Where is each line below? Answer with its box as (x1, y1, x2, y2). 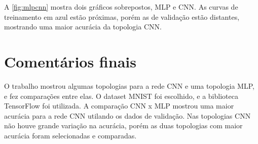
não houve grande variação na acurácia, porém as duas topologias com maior (4, 120, 243, 131)
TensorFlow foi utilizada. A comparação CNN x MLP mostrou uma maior (4, 100, 234, 111)
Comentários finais (4, 51, 136, 71)
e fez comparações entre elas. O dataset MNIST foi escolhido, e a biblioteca (4, 90, 238, 101)
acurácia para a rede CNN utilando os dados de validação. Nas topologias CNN (4, 110, 251, 121)
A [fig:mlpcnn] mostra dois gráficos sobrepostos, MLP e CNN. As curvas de (4, 2, 238, 12)
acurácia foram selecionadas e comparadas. (4, 130, 137, 140)
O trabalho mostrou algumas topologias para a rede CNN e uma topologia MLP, (4, 80, 254, 91)
